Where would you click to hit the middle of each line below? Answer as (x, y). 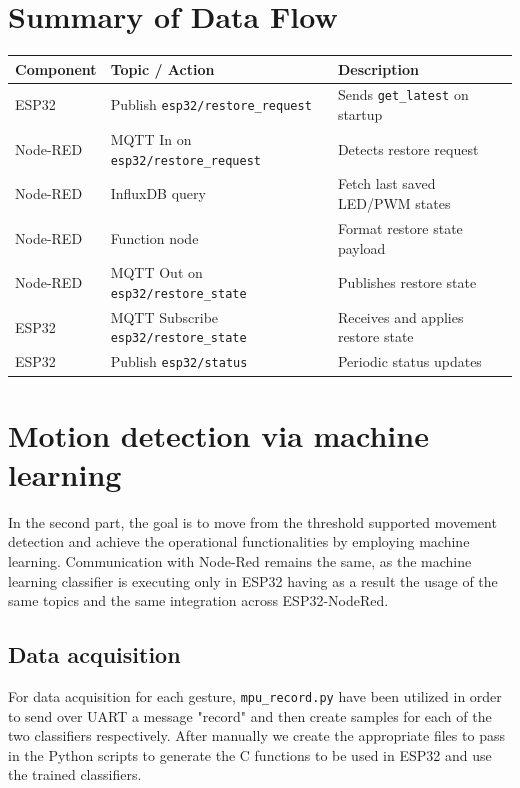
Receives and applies (400, 316)
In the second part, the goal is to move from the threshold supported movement (252, 521)
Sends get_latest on (403, 94)
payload (361, 247)
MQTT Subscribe (164, 316)
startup (360, 114)
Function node (154, 237)
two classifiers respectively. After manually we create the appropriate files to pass (256, 735)
